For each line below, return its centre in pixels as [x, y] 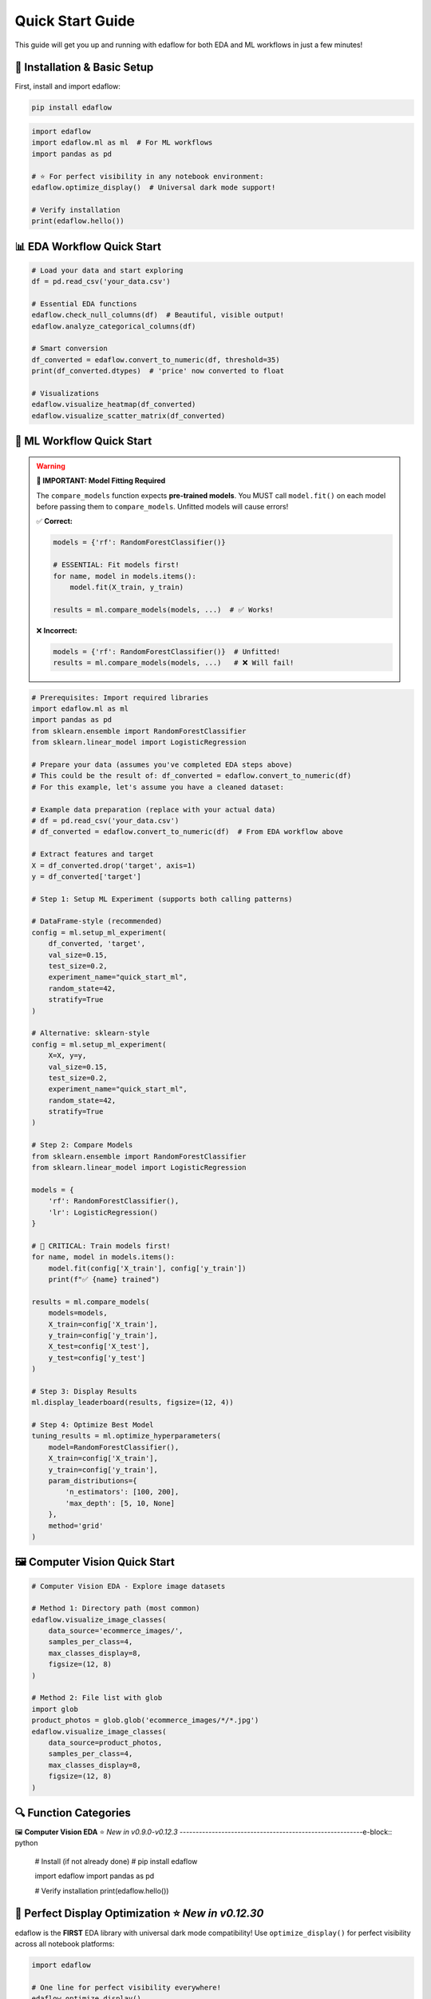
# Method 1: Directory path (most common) [116, 1608]
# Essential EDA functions [84, 303]
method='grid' [76, 1526]
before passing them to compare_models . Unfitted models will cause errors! [162, 506]
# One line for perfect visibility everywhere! [126, 1987]
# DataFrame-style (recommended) [97, 921]
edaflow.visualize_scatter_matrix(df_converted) [129, 415]
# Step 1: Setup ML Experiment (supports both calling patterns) [162, 899]
